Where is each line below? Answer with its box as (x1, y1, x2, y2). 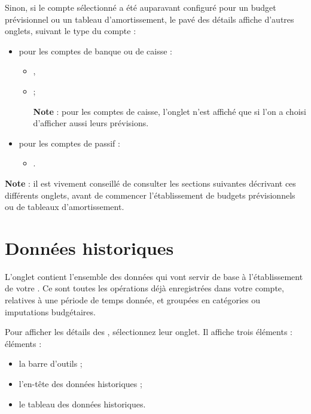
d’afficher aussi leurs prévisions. (33, 117, 149, 129)
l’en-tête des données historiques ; (19, 378, 142, 389)
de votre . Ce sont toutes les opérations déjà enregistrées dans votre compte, (5, 282, 284, 294)
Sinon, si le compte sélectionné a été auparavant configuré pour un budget (5, 1, 276, 13)
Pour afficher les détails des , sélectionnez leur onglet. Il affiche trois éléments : (5, 325, 292, 338)
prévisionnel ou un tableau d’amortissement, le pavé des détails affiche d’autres (5, 13, 294, 25)
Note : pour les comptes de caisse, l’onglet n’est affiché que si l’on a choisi (33, 105, 306, 117)
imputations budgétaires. (5, 305, 96, 318)
